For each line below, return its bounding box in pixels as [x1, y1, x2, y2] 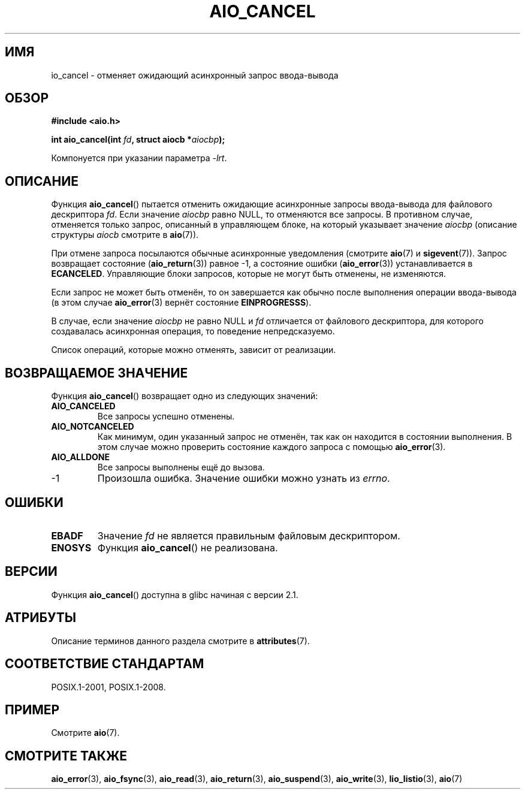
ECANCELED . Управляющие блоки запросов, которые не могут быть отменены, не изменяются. [51, 268, 446, 279]
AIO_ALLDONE [51, 452, 110, 463]
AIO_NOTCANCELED [51, 421, 134, 432]
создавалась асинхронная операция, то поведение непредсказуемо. [51, 326, 335, 337]
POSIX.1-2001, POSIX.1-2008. [51, 681, 166, 692]
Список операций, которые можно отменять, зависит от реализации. [51, 345, 336, 355]
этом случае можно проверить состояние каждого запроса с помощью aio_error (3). [97, 442, 446, 452]
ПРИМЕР [5, 702, 60, 717]
